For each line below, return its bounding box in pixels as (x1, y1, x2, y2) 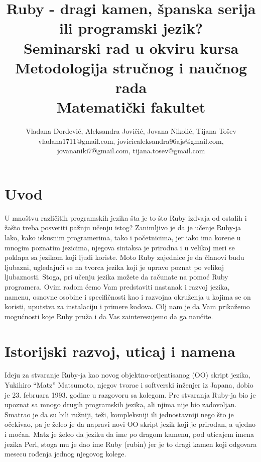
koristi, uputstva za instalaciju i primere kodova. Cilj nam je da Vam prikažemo (5, 301, 250, 312)
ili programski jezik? (59, 18, 203, 38)
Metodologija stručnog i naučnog (15, 57, 247, 77)
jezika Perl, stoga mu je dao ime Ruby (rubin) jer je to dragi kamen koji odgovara (5, 438, 257, 449)
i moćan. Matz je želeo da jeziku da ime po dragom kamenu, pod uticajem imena (5, 429, 254, 439)
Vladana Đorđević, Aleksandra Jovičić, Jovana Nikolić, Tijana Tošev (26, 126, 236, 136)
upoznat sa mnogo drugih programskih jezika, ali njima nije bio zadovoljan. (5, 399, 237, 410)
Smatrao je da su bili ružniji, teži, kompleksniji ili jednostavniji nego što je (5, 409, 234, 419)
